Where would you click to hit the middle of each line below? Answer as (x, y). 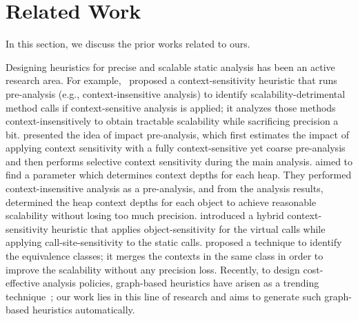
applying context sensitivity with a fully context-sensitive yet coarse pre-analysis (176, 148)
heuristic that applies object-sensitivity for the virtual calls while (188, 228)
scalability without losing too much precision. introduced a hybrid (145, 215)
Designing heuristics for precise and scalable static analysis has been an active (170, 66)
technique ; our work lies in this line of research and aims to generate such (163, 296)
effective (23, 283)
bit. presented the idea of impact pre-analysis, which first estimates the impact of (177, 134)
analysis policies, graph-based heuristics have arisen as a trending (181, 283)
